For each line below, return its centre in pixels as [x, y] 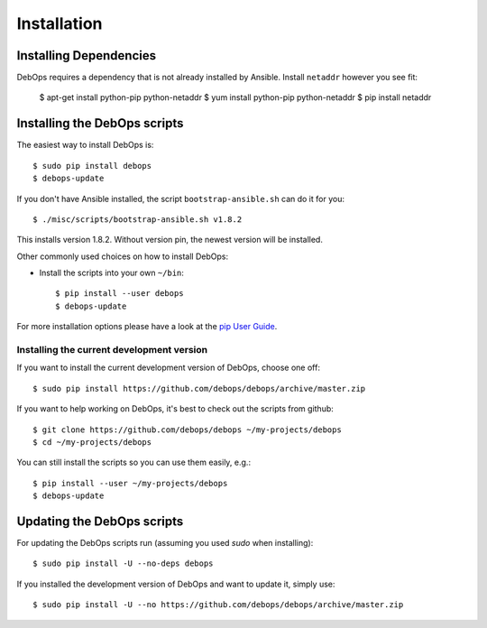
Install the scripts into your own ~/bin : [112, 273]
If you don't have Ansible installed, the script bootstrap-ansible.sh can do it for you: [180, 199]
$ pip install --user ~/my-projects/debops [130, 483]
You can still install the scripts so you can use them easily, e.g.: [134, 462]
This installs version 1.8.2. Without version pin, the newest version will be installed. [170, 240]
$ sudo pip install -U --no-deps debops [123, 563]
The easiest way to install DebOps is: [85, 145]
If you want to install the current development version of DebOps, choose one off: [168, 368]
